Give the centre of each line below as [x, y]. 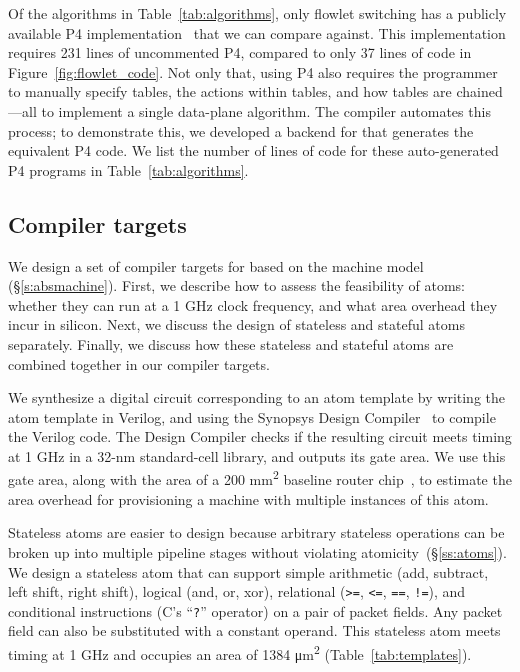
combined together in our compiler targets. [139, 363]
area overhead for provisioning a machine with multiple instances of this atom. [248, 498]
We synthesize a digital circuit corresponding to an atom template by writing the [256, 397]
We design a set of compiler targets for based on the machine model [216, 265]
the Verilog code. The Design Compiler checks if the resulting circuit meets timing [260, 436]
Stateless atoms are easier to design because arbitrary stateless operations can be [256, 532]
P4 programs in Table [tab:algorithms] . [128, 169]
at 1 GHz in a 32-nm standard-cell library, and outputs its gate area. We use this [257, 455]
